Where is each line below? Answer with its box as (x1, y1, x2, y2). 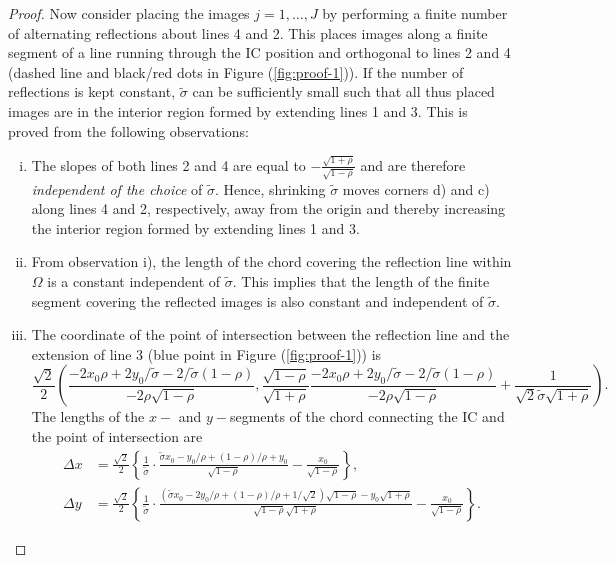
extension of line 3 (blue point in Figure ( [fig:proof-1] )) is (31, 343, 382, 364)
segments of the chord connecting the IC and (229, 406, 505, 427)
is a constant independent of (47, 270, 221, 291)
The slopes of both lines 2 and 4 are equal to (31, 154, 306, 175)
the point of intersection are (31, 425, 203, 446)
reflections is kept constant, (8, 81, 176, 102)
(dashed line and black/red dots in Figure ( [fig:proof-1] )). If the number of (8, 61, 464, 82)
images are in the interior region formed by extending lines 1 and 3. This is (8, 100, 468, 121)
